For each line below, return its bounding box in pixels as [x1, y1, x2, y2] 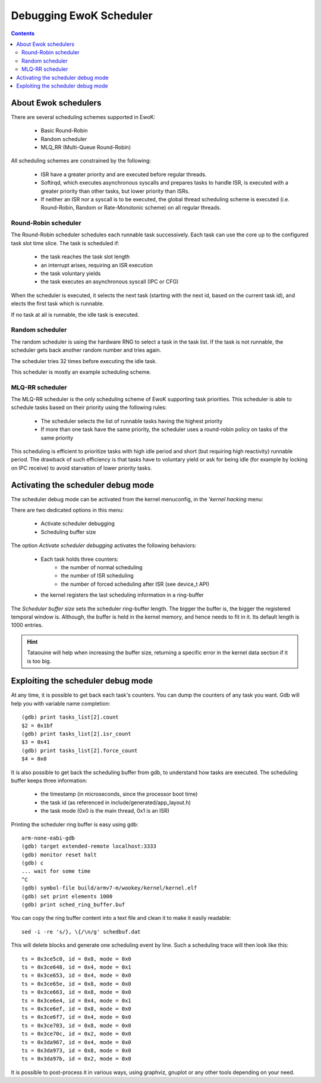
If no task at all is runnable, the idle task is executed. [11, 311, 140, 318]
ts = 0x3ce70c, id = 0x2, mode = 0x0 [21, 1031, 132, 1037]
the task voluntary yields [40, 270, 101, 277]
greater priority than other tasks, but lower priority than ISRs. [40, 188, 190, 195]
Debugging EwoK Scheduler [11, 9, 153, 22]
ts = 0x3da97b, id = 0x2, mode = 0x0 [21, 1056, 132, 1062]
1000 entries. [11, 622, 43, 629]
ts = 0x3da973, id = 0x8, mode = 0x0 [21, 1047, 132, 1054]
